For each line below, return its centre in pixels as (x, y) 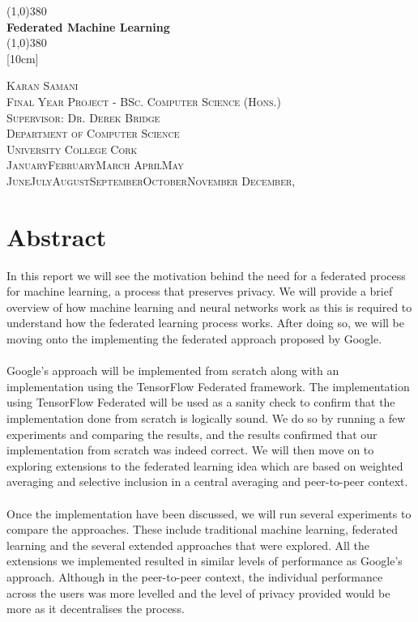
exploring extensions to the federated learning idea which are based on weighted (205, 465)
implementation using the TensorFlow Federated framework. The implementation (208, 386)
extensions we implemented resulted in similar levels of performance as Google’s (205, 561)
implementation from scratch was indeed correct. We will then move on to (190, 450)
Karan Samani (43, 85)
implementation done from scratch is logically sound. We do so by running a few (206, 418)
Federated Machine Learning (88, 26)
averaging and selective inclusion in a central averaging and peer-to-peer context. (207, 481)
